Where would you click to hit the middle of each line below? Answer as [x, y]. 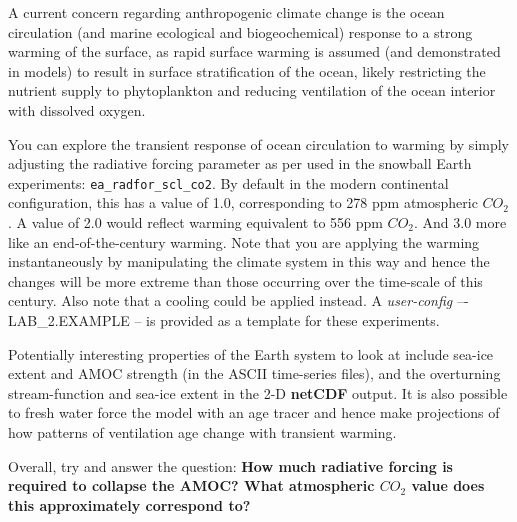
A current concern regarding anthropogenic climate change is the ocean [226, 12]
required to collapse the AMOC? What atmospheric [191, 485]
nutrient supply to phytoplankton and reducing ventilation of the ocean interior [252, 90]
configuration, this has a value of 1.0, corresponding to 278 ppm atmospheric [243, 202]
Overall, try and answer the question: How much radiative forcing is [230, 465]
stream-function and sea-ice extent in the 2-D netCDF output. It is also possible [258, 392]
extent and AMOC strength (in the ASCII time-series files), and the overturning [254, 373]
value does [448, 485]
